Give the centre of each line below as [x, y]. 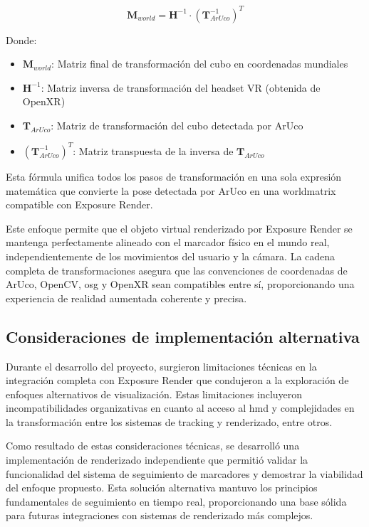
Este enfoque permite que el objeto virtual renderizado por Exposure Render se [179, 228]
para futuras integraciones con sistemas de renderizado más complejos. [160, 515]
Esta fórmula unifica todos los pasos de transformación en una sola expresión [174, 176]
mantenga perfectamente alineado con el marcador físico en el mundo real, [168, 242]
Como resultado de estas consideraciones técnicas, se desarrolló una [153, 446]
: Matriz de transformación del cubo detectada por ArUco [177, 125]
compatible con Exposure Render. [79, 204]
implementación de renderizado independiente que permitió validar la [157, 460]
